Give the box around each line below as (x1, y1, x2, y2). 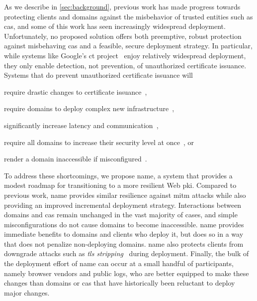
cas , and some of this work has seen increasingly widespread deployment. (4, 21, 226, 31)
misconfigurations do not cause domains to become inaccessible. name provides (4, 219, 244, 229)
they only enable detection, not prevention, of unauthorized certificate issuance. (4, 60, 247, 70)
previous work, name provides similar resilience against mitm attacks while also (4, 189, 246, 200)
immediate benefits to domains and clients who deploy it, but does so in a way (4, 229, 244, 239)
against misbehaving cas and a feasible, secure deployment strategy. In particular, (4, 40, 253, 51)
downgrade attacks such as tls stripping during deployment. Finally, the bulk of (4, 248, 249, 259)
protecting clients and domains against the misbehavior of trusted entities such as (4, 11, 253, 21)
